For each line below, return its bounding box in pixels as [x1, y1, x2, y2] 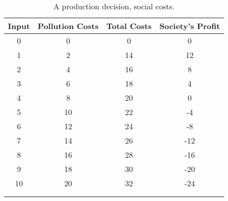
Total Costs [106, 20, 152, 31]
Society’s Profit [159, 20, 220, 31]
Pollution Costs [37, 20, 99, 31]
